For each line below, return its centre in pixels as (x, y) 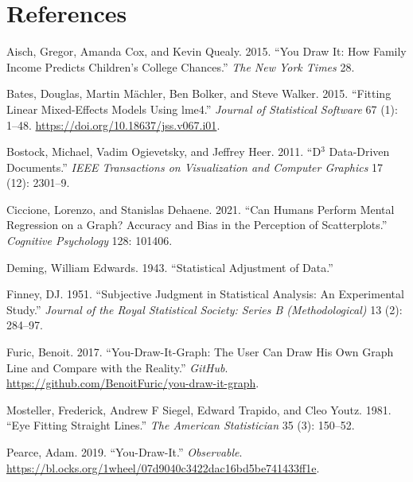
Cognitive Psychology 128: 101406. (90, 241)
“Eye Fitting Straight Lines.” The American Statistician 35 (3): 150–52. (181, 425)
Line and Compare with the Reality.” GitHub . (117, 367)
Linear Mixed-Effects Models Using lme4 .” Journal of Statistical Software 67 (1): (202, 109)
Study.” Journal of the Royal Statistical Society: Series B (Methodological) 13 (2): (205, 309)
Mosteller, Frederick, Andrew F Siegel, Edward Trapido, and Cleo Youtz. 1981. (199, 409)
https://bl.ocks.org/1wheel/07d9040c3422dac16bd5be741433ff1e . (163, 467)
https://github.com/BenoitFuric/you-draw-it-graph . (133, 383)
